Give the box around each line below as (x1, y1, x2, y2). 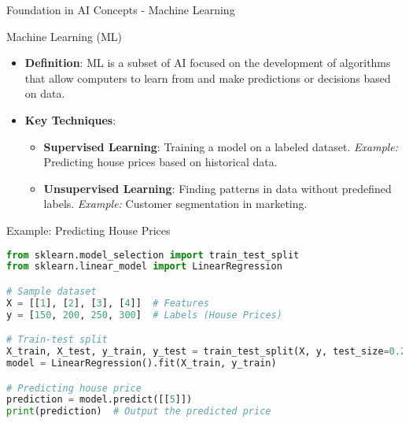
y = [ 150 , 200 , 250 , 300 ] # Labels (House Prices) (6, 309, 282, 321)
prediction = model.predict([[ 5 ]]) (6, 394, 193, 406)
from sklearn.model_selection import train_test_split (6, 249, 300, 261)
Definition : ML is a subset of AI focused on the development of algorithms (24, 54, 391, 71)
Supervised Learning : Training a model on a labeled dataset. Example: (43, 138, 399, 154)
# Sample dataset (6, 285, 97, 297)
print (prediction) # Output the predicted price (6, 406, 271, 417)
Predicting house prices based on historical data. (43, 154, 278, 170)
